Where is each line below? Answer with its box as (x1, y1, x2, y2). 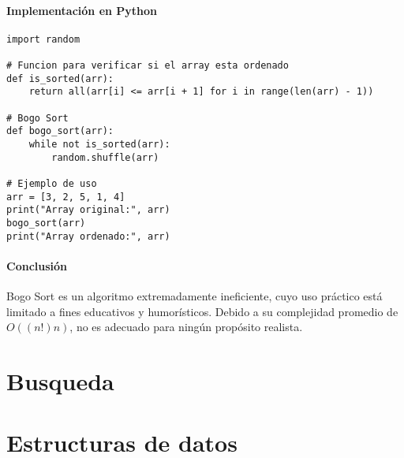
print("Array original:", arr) (6, 204, 170, 216)
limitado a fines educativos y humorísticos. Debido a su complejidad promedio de (6, 303, 398, 319)
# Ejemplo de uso (6, 178, 97, 190)
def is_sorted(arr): (6, 73, 114, 84)
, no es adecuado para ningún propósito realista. (69, 318, 303, 335)
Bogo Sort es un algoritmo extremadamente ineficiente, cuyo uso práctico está (6, 288, 383, 304)
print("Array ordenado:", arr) (6, 230, 170, 242)
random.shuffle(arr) (51, 151, 159, 163)
